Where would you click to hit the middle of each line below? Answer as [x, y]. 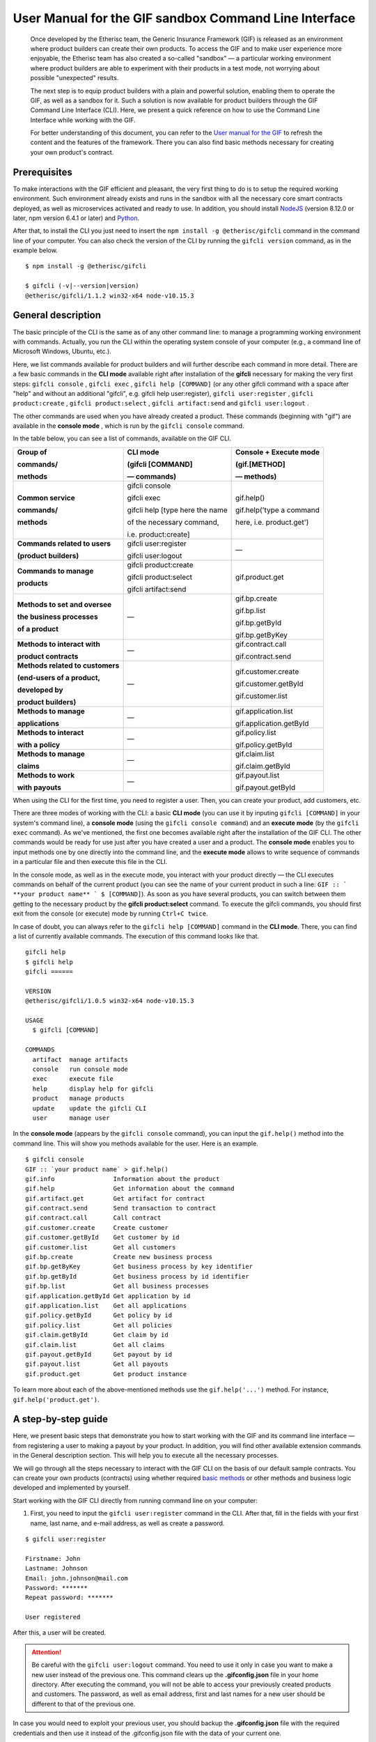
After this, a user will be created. [60, 1633]
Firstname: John [53, 1558]
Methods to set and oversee [64, 604]
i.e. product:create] [159, 534]
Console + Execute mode [277, 452]
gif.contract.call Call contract [93, 1218]
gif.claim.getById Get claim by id [97, 1335]
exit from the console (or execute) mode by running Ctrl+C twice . [110, 914]
